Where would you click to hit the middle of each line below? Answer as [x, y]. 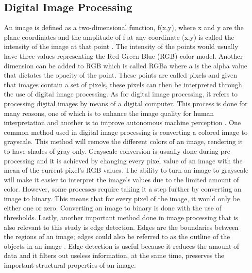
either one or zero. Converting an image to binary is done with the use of [113, 208]
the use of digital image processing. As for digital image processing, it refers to [121, 94]
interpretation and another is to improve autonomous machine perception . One [123, 122]
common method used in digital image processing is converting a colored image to [126, 132]
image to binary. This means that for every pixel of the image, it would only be [122, 198]
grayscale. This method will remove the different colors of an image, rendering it [123, 141]
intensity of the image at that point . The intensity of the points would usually [121, 46]
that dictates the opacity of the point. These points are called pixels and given [121, 75]
